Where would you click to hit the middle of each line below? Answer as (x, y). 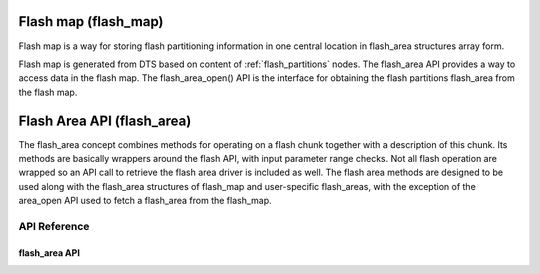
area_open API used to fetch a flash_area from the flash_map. (145, 201)
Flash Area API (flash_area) (105, 120)
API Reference (54, 226)
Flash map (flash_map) (91, 21)
